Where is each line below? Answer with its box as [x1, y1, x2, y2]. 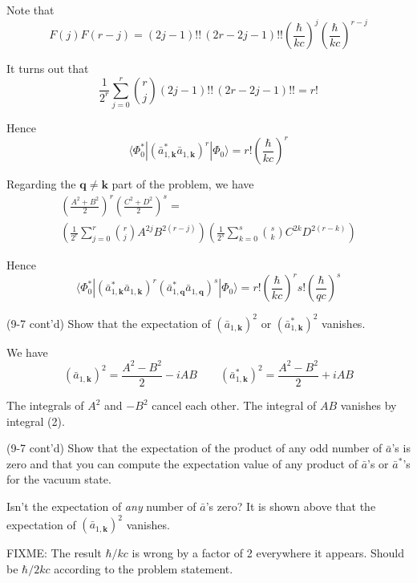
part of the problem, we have [111, 176, 254, 192]
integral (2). [6, 412, 65, 429]
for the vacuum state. [6, 471, 111, 488]
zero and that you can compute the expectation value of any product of [6, 455, 358, 472]
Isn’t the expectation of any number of [6, 497, 196, 514]
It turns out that [6, 60, 89, 77]
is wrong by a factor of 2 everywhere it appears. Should [132, 545, 404, 561]
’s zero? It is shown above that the [205, 497, 376, 514]
